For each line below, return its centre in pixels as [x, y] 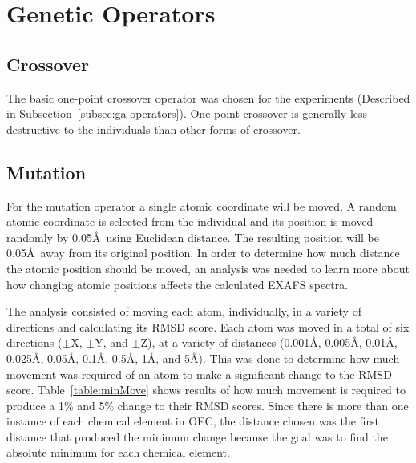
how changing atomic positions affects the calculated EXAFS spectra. [178, 284]
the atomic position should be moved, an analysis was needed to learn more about [208, 268]
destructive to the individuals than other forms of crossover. [153, 129]
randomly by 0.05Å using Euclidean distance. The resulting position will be [193, 237]
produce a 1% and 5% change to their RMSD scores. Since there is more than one [208, 405]
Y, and [111, 342]
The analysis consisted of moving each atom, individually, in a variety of [184, 311]
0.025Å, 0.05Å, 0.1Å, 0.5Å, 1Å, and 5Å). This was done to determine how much [203, 358]
